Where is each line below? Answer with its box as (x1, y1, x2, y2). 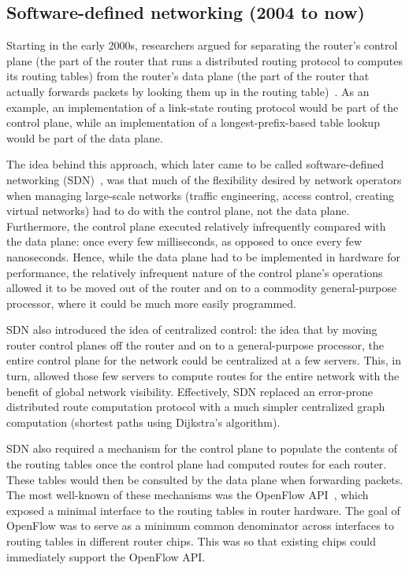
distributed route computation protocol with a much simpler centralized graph (6, 398, 385, 415)
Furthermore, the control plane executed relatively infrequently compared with (6, 217, 386, 234)
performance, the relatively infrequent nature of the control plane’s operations (6, 264, 383, 280)
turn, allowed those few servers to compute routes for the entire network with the (6, 368, 400, 384)
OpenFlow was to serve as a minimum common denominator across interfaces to (6, 517, 394, 534)
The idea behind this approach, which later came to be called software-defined (6, 156, 384, 172)
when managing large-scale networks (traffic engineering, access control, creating (6, 187, 395, 203)
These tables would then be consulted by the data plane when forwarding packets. (6, 471, 403, 487)
